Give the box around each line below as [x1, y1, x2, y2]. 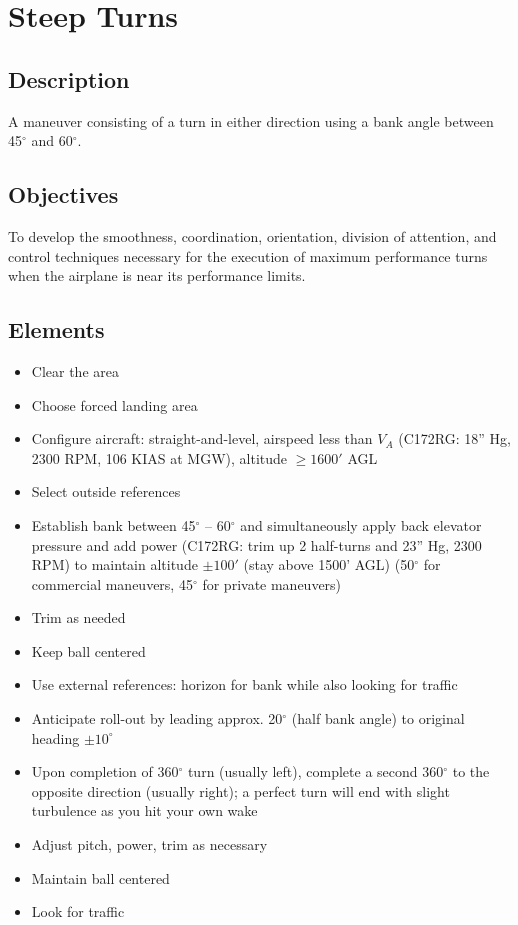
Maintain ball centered [31, 867, 170, 888]
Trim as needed [31, 607, 126, 628]
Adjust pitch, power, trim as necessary [31, 834, 268, 855]
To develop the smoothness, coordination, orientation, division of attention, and [8, 225, 497, 246]
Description [8, 63, 130, 94]
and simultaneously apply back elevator [240, 514, 482, 535]
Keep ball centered [31, 640, 146, 661]
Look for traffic [31, 901, 125, 922]
